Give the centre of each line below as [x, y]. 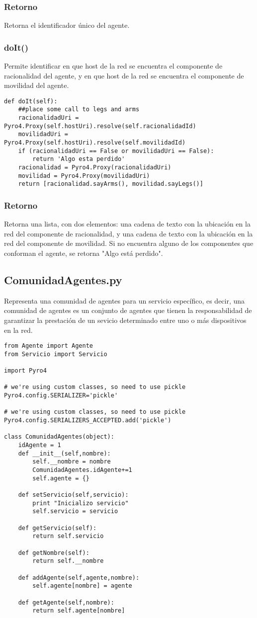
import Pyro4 [25, 371]
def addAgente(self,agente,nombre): [79, 578]
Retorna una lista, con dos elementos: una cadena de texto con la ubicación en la [127, 224]
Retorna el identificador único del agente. [67, 25]
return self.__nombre [68, 561]
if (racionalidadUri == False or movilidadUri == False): [116, 151]
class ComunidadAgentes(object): [59, 437]
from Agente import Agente [48, 346]
